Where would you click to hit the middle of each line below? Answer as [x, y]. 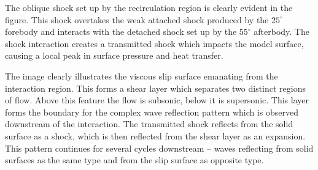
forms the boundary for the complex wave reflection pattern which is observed [152, 112]
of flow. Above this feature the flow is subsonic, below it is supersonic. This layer [157, 100]
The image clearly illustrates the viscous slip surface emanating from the [142, 76]
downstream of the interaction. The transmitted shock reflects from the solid [149, 124]
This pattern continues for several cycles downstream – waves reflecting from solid [159, 148]
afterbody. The [281, 31]
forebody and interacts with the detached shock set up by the [121, 31]
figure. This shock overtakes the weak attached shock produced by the [137, 19]
